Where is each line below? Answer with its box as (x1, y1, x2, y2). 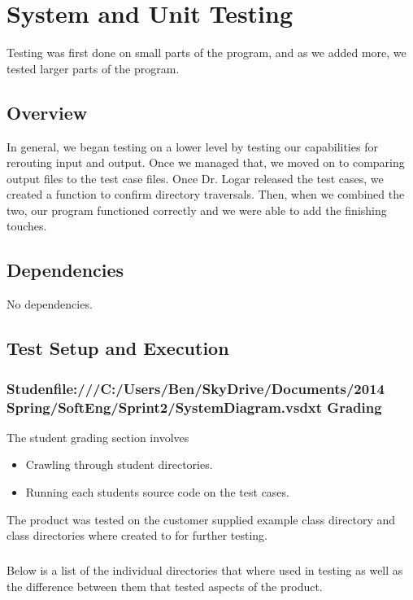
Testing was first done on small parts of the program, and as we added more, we (7, 44, 406, 61)
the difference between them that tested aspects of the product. (7, 577, 323, 594)
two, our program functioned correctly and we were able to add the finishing (7, 201, 387, 218)
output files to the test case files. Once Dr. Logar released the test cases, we (7, 169, 384, 186)
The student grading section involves (7, 428, 189, 445)
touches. (7, 217, 47, 234)
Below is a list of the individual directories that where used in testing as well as (7, 562, 403, 579)
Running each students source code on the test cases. (25, 483, 289, 500)
